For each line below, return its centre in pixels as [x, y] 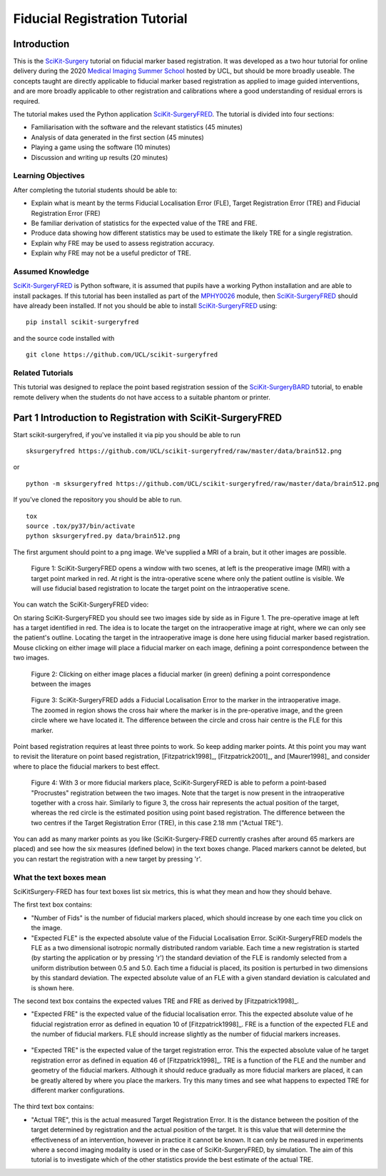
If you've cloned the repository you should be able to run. [97, 499]
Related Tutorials [44, 373]
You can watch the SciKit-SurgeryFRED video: [81, 604]
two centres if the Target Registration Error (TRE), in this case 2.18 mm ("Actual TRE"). [157, 822]
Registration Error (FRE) [66, 213]
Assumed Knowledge [51, 271]
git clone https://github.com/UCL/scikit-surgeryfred [122, 355]
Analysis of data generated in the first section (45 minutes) [118, 137]
